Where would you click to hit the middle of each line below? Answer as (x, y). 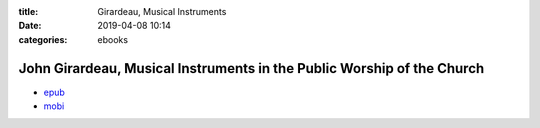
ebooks (113, 39)
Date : (30, 26)
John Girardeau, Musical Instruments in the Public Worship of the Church (251, 68)
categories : (43, 39)
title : (28, 11)
